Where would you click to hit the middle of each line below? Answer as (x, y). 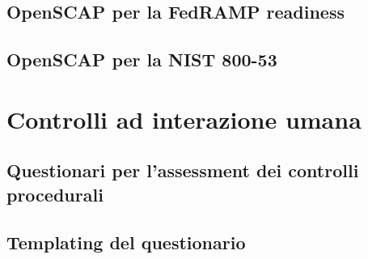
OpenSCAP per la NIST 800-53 (142, 59)
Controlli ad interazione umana (184, 119)
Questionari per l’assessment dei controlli (183, 170)
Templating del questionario (126, 242)
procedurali (55, 194)
